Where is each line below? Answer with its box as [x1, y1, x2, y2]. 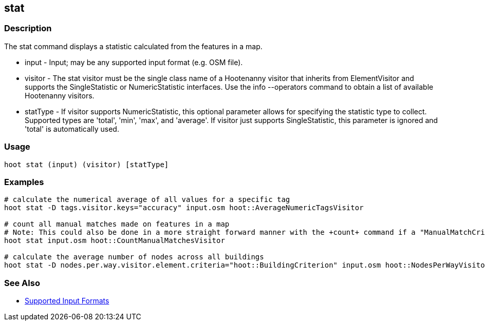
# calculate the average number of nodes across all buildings [4, 253, 264, 261]
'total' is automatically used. [25, 124, 119, 133]
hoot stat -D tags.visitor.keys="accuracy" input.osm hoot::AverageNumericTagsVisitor [4, 204, 364, 212]
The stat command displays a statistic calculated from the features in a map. [4, 42, 263, 51]
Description [4, 23, 52, 34]
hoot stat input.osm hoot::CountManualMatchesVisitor [4, 236, 225, 245]
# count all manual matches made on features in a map [4, 220, 230, 229]
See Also [4, 277, 40, 288]
